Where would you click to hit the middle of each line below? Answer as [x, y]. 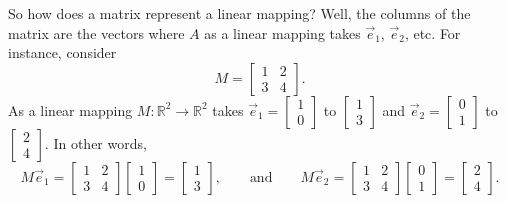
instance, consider [62, 52]
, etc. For [432, 32]
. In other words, [95, 142]
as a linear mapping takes [282, 32]
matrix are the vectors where [96, 32]
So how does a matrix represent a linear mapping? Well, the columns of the [239, 13]
